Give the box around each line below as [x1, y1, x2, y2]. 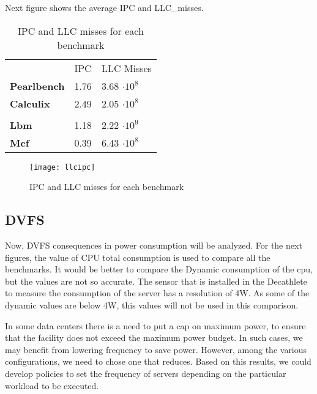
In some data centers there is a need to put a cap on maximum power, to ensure [5, 319, 306, 332]
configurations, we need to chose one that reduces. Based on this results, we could [5, 355, 311, 368]
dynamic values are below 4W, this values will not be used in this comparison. [5, 299, 299, 312]
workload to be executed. [5, 379, 99, 392]
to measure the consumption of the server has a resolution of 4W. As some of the [5, 286, 310, 299]
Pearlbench [10, 78, 65, 93]
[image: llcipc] [29, 162, 95, 172]
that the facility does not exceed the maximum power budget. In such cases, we [5, 331, 303, 344]
